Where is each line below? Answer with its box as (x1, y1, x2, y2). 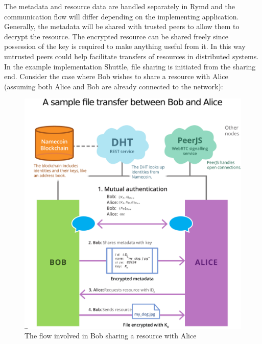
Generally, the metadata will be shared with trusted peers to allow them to (4, 21, 240, 32)
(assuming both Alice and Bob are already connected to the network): (4, 81, 223, 91)
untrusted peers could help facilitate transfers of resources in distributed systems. (4, 51, 259, 61)
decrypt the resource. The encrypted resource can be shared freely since (4, 31, 228, 41)
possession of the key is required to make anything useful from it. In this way (4, 41, 246, 52)
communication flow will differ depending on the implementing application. (4, 11, 239, 21)
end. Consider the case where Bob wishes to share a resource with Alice (4, 71, 228, 82)
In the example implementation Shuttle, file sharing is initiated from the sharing (4, 61, 256, 71)
